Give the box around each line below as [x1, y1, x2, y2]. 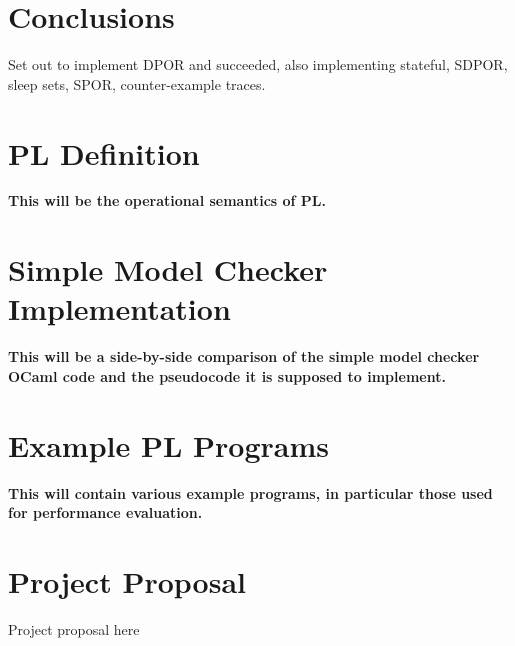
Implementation [8, 288, 231, 329]
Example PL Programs [8, 424, 329, 465]
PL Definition [8, 132, 200, 173]
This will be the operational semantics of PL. [8, 190, 327, 211]
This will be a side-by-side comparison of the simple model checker [8, 346, 480, 367]
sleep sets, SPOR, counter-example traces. [8, 73, 266, 94]
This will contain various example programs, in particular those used [8, 482, 493, 503]
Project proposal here [8, 618, 140, 639]
